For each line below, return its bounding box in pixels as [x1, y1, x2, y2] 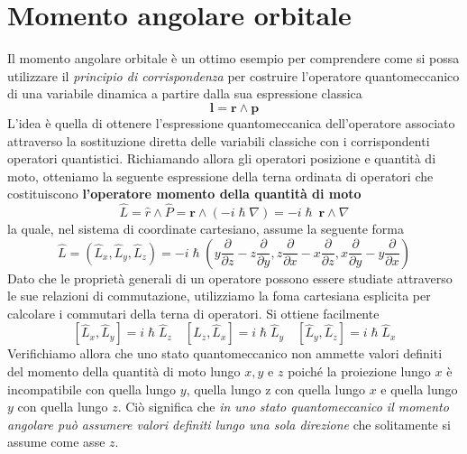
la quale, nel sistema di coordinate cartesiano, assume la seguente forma [7, 219, 404, 238]
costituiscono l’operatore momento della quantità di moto [7, 184, 362, 203]
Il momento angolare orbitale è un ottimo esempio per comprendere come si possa [7, 49, 460, 68]
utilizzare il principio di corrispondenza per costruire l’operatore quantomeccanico [7, 66, 460, 85]
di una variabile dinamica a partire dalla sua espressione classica [7, 84, 362, 103]
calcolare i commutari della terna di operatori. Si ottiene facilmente [7, 303, 380, 322]
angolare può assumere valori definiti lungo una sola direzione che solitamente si [7, 414, 451, 433]
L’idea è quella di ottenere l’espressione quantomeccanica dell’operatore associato [7, 113, 455, 132]
